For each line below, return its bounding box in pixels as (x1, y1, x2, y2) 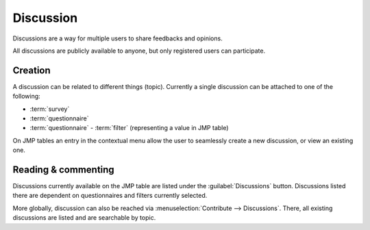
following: (12, 92, 40, 101)
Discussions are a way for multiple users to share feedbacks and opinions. (12, 34, 223, 42)
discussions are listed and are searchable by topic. (12, 214, 156, 222)
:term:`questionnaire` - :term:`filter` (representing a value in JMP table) (29, 124, 229, 132)
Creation (12, 64, 51, 76)
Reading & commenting (12, 164, 114, 175)
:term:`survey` (29, 105, 70, 113)
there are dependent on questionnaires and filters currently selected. (12, 192, 208, 200)
